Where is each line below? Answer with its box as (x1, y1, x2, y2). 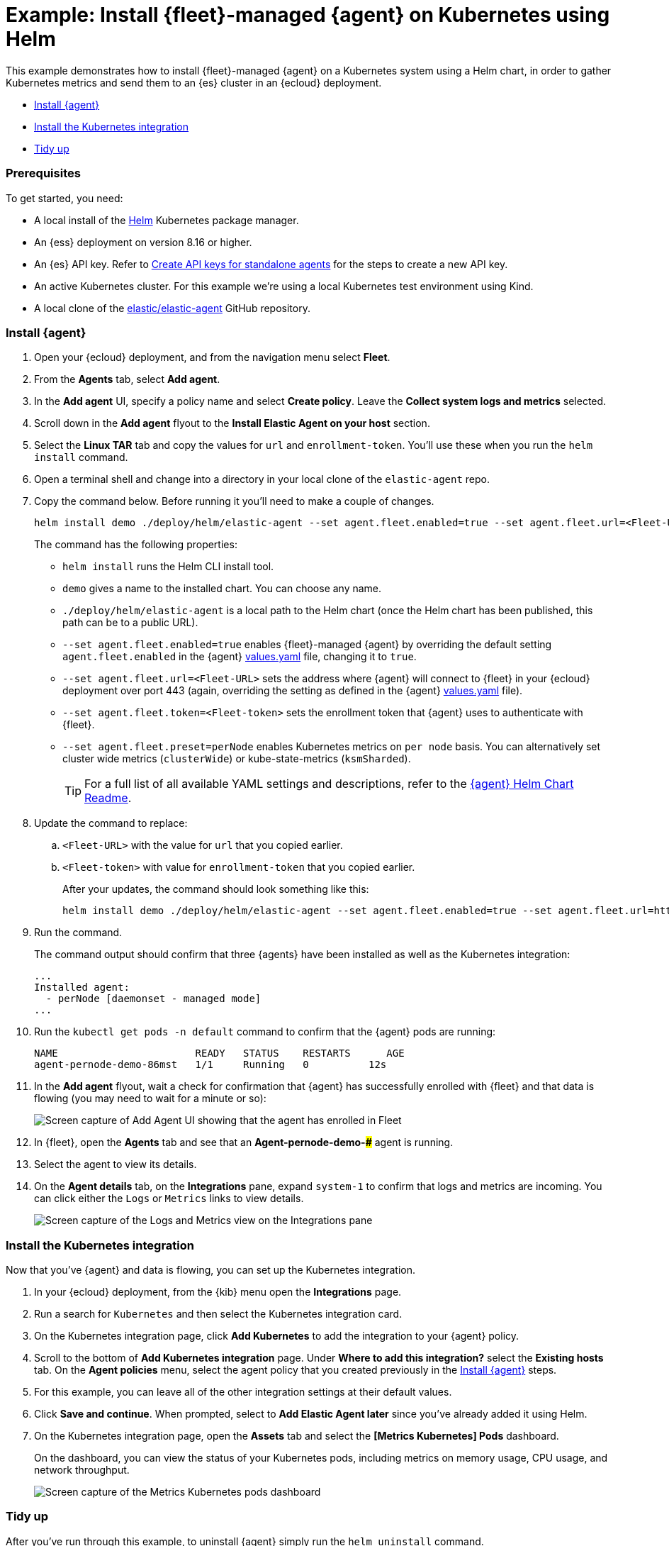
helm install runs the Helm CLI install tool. (62, 560, 274, 573)
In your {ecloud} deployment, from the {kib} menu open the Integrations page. (34, 1286, 402, 1298)
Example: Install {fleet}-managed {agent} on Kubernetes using (6, 3, 610, 27)
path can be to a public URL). (62, 616, 198, 629)
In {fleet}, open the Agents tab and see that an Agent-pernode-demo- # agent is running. (34, 1136, 454, 1149)
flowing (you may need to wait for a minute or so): (34, 1092, 266, 1105)
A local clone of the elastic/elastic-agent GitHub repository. (34, 301, 310, 314)
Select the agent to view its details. (34, 1158, 197, 1171)
